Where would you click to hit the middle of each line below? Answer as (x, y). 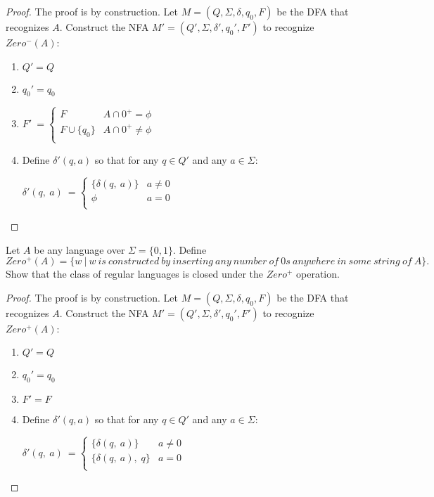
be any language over (79, 249)
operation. (318, 274)
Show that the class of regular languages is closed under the (135, 274)
